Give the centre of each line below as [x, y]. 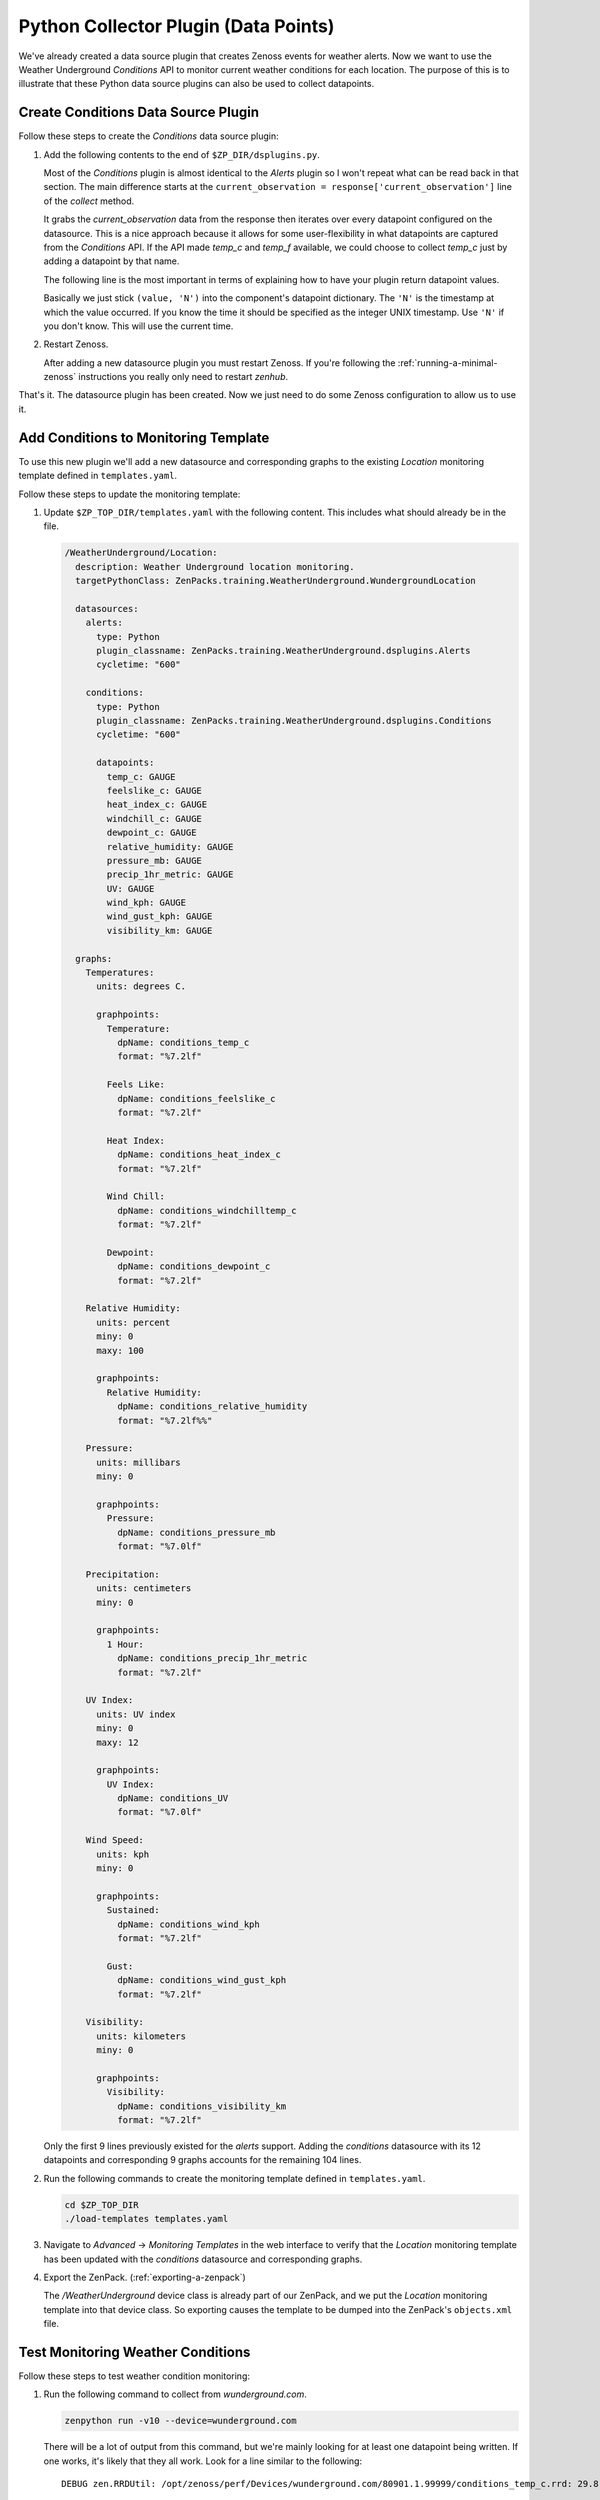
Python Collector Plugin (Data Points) [176, 26]
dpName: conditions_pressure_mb [196, 1532]
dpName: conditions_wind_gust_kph [201, 1980]
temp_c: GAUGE [141, 776]
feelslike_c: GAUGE [154, 790]
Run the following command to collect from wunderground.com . [175, 2394]
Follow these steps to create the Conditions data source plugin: [148, 136]
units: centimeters [144, 1588]
